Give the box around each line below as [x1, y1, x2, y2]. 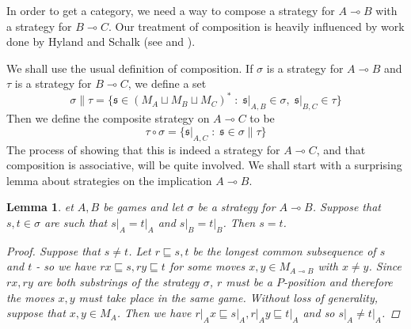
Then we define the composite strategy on [6, 110, 210, 127]
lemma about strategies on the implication [6, 172, 212, 188]
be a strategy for [197, 199, 276, 215]
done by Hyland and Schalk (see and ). [6, 33, 196, 50]
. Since [368, 258, 401, 274]
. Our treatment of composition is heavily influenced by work [108, 17, 405, 34]
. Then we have [116, 304, 192, 321]
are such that [44, 214, 108, 231]
